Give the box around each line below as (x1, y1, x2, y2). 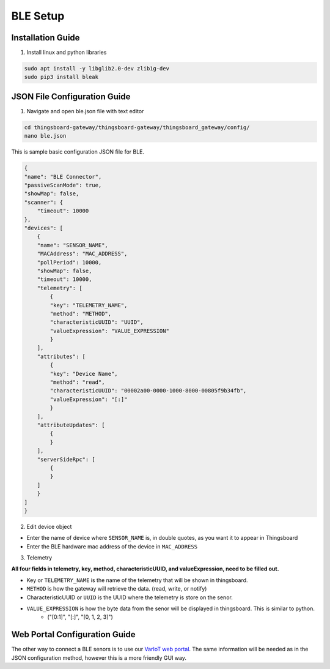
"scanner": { (24, 199, 64, 206)
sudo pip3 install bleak (24, 73, 99, 81)
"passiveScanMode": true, (24, 182, 102, 189)
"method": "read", (50, 379, 105, 386)
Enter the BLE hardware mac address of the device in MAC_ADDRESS (26, 542, 198, 550)
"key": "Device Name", (50, 370, 119, 377)
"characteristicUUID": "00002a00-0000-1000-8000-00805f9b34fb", (50, 387, 247, 394)
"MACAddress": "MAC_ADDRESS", (37, 250, 128, 257)
